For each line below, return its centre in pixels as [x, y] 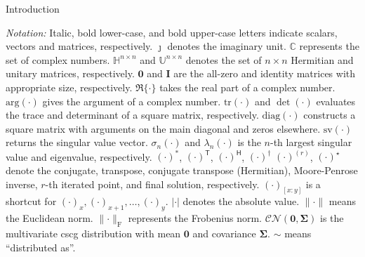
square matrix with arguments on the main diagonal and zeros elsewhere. [163, 128]
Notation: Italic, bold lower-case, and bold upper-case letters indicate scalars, [172, 32]
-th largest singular [311, 142]
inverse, [22, 184]
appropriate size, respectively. [69, 87]
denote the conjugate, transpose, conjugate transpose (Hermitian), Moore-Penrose [182, 170]
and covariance [224, 233]
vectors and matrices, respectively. [79, 46]
